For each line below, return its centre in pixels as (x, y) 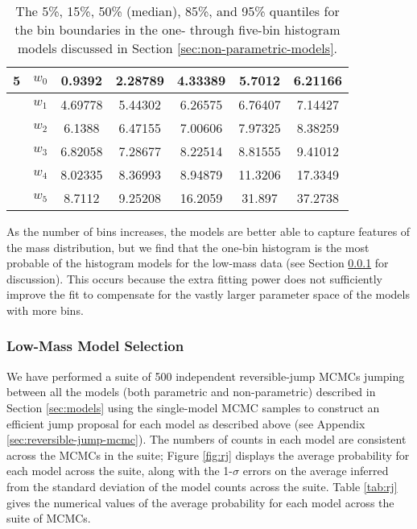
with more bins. (45, 310)
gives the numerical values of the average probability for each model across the (200, 502)
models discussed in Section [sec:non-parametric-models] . (178, 48)
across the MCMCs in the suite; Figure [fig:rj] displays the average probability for (208, 455)
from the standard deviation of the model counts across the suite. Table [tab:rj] (202, 486)
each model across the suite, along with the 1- (120, 471)
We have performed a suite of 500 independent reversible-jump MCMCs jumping (206, 376)
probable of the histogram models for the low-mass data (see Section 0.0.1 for (198, 263)
